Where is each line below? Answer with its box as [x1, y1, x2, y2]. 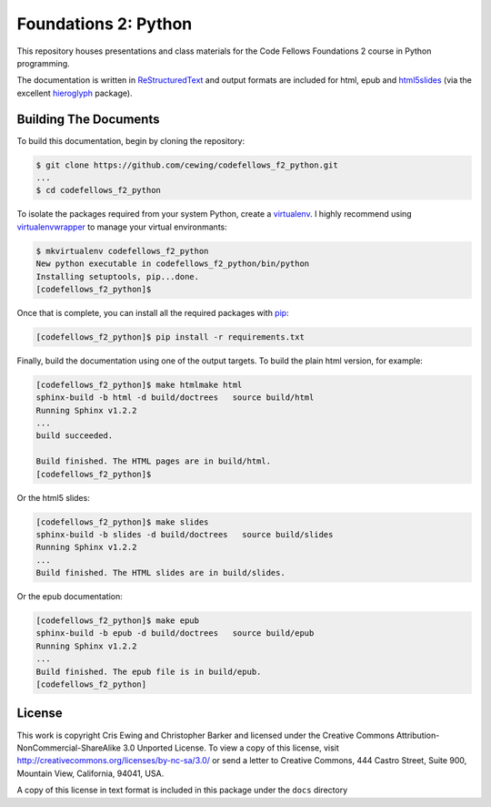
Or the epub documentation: [16, 591, 123, 602]
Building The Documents [16, 111, 160, 127]
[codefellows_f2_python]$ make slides [35, 516, 209, 527]
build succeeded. [35, 431, 114, 441]
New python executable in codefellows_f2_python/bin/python [35, 259, 310, 269]
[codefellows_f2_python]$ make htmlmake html [35, 379, 243, 390]
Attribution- [396, 730, 440, 741]
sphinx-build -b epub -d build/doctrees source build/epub [35, 628, 315, 638]
